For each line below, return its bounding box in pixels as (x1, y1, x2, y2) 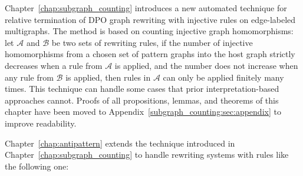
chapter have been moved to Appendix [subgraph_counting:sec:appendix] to (5, 105, 281, 118)
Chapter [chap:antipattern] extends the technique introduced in (5, 137, 235, 149)
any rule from (5, 71, 54, 83)
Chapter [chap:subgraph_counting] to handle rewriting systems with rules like (5, 148, 289, 161)
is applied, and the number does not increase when (114, 59, 298, 71)
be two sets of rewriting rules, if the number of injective (51, 36, 253, 48)
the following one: (5, 160, 69, 172)
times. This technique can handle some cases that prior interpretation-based (5, 82, 279, 95)
